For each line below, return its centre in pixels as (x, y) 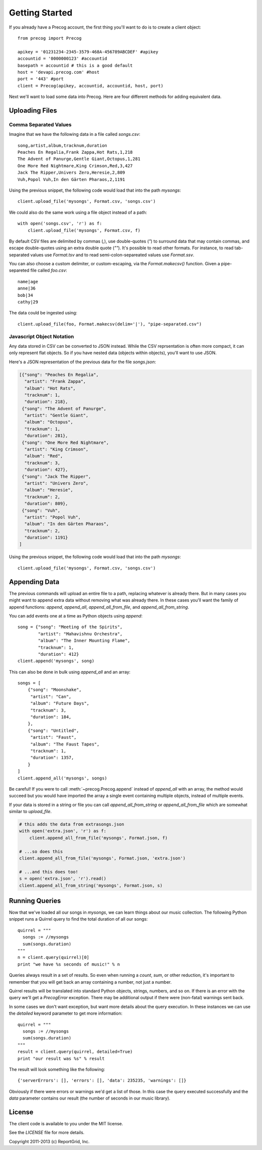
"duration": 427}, (46, 470)
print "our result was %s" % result (61, 1058)
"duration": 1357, (52, 758)
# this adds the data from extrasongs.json (72, 824)
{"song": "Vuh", (41, 510)
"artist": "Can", (51, 696)
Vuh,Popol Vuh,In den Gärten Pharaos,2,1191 (72, 179)
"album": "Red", (44, 456)
